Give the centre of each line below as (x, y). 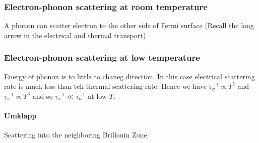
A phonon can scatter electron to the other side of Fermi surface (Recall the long (129, 25)
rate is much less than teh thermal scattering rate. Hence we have (106, 86)
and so (43, 96)
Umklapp (20, 115)
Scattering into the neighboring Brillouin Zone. (77, 135)
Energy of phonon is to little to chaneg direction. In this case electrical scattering (129, 76)
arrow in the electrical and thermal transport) (75, 35)
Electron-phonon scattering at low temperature (102, 57)
